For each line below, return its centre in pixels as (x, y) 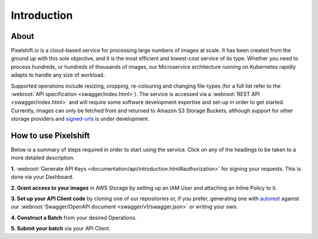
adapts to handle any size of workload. (58, 75)
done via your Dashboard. (42, 177)
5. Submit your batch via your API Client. (61, 228)
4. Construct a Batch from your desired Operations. (74, 217)
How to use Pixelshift (50, 136)
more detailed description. (43, 158)
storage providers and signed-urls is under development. (80, 119)
